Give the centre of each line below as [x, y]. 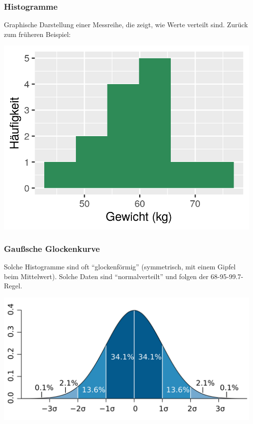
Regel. [13, 286]
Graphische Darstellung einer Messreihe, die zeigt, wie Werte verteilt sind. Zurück [126, 25]
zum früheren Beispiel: [37, 34]
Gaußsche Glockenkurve [52, 248]
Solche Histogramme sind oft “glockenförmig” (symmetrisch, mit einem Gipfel [120, 267]
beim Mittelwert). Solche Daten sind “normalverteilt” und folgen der [106, 276]
